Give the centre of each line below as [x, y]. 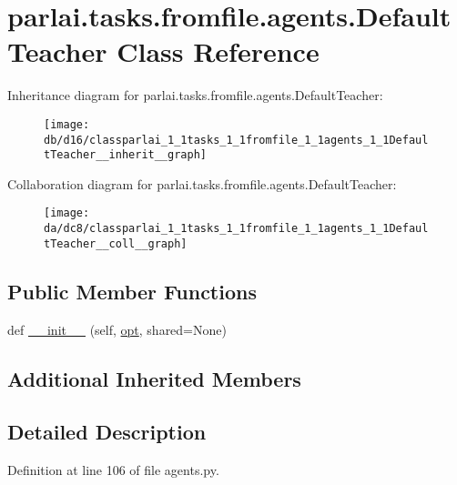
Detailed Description [107, 432]
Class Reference [218, 51]
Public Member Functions [132, 291]
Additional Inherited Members [154, 378]
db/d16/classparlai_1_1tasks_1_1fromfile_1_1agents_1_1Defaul [236, 140]
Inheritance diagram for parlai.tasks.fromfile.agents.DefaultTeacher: [195, 95]
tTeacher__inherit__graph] [125, 155]
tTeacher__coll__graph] [116, 243]
